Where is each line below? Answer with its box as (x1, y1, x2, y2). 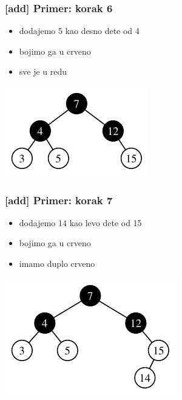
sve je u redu (19, 65, 67, 78)
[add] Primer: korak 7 (5, 192, 113, 207)
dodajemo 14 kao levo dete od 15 (19, 216, 142, 229)
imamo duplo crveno (19, 257, 95, 269)
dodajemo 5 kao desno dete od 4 (19, 24, 140, 37)
